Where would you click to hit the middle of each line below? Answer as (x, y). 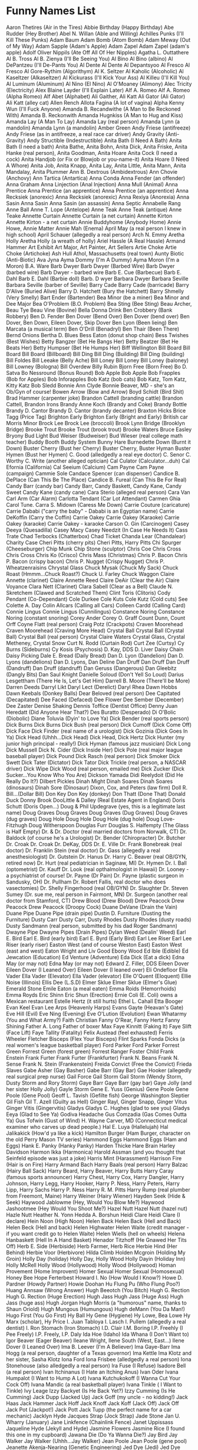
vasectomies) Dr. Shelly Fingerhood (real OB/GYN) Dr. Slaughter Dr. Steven (97, 888)
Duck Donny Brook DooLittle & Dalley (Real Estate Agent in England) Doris (96, 800)
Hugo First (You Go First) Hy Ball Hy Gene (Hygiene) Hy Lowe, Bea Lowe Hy (98, 1315)
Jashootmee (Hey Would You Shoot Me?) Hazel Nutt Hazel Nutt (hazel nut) (97, 1208)
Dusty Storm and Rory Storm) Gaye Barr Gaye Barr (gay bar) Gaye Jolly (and (99, 1083)
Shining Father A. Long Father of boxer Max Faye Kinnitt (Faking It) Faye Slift (99, 1026)
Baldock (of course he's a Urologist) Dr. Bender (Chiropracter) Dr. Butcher (96, 837)
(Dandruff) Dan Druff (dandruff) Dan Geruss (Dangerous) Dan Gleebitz (91, 668)
